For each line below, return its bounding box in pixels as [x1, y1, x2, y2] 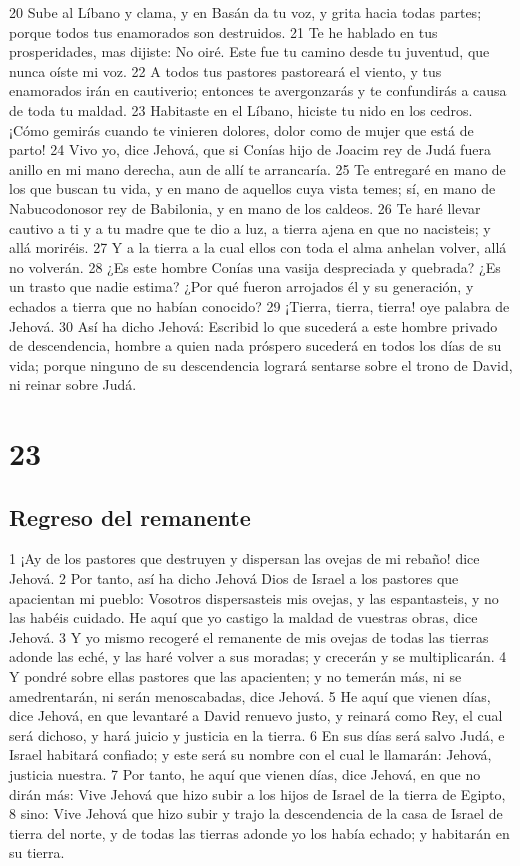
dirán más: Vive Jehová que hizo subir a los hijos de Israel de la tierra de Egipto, [9, 783, 506, 804]
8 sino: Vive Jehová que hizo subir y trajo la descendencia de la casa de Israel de [9, 803, 503, 824]
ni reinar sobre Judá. [9, 374, 137, 395]
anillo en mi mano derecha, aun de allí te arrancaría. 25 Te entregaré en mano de [9, 158, 506, 179]
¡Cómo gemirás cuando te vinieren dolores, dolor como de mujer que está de [9, 119, 474, 140]
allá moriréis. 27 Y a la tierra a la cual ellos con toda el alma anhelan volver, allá [9, 237, 507, 258]
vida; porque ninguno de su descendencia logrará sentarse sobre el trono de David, [9, 354, 513, 375]
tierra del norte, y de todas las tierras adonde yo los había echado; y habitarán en [9, 822, 510, 843]
